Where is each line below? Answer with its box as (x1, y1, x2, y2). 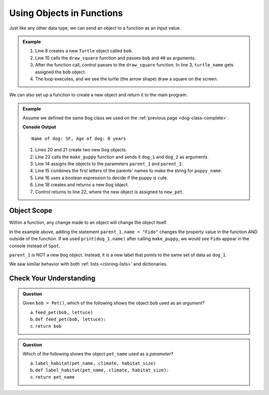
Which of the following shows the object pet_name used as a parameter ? (22, 351, 174, 357)
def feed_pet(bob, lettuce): (35, 317, 107, 322)
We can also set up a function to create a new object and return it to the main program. (9, 92, 188, 98)
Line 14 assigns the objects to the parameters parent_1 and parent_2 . (35, 161, 183, 167)
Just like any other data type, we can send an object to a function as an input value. (9, 25, 181, 31)
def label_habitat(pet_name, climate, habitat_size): (35, 367, 169, 373)
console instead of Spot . (9, 243, 61, 249)
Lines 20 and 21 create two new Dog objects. (35, 147, 127, 153)
